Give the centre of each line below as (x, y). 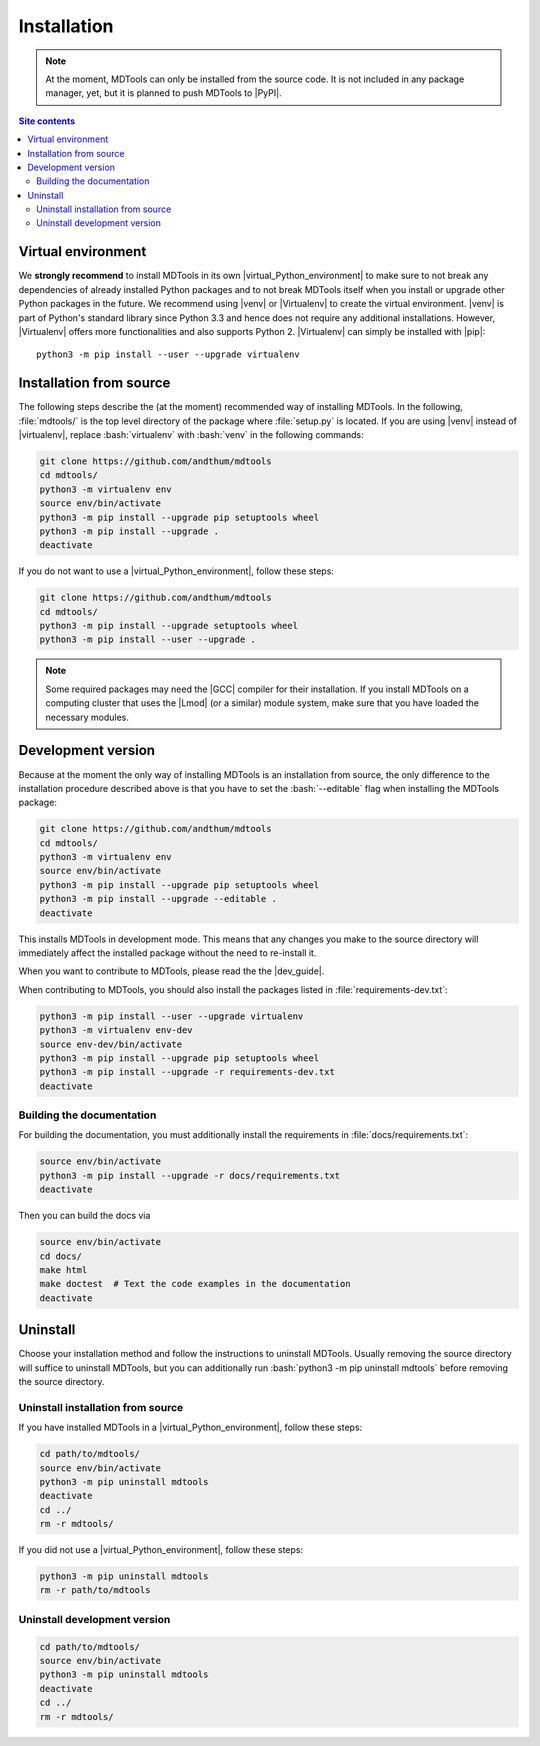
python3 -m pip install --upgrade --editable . (158, 899)
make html (63, 1269)
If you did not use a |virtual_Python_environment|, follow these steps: (161, 1550)
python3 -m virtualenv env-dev (116, 1030)
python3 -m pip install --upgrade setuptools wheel (169, 626)
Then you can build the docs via (84, 1216)
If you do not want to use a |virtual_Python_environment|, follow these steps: (176, 571)
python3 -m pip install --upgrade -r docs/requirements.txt (190, 1175)
